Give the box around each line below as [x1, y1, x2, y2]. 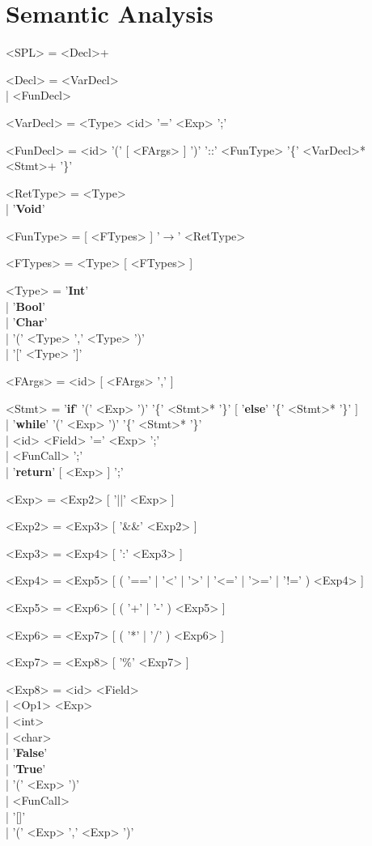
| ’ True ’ [6, 759, 46, 776]
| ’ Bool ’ [6, 297, 45, 314]
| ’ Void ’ [6, 200, 45, 217]
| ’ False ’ [6, 744, 48, 761]
